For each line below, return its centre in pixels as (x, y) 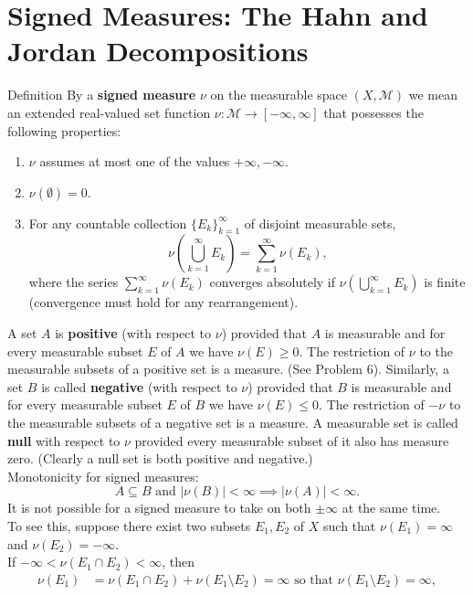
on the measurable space (279, 95)
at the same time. (391, 508)
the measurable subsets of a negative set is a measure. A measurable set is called (233, 423)
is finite (445, 282)
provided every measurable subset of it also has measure (292, 440)
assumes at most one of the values (135, 161)
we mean (433, 95)
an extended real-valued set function (109, 112)
